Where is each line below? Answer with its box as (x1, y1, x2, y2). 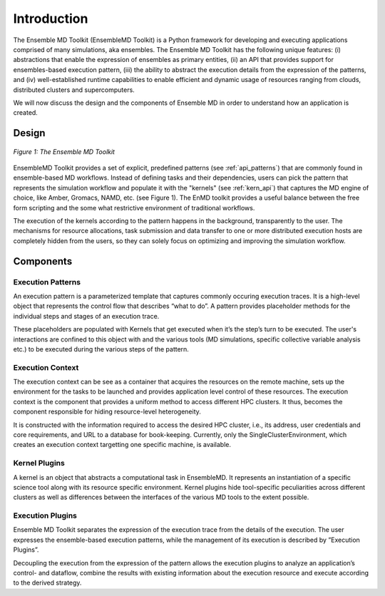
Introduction (13, 11, 88, 26)
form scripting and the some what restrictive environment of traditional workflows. (13, 203, 255, 212)
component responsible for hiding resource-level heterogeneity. (13, 407, 201, 416)
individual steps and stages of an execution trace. (13, 312, 160, 320)
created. (13, 108, 38, 117)
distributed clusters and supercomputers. (13, 86, 135, 94)
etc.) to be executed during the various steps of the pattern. (13, 344, 189, 353)
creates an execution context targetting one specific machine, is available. (13, 441, 232, 449)
